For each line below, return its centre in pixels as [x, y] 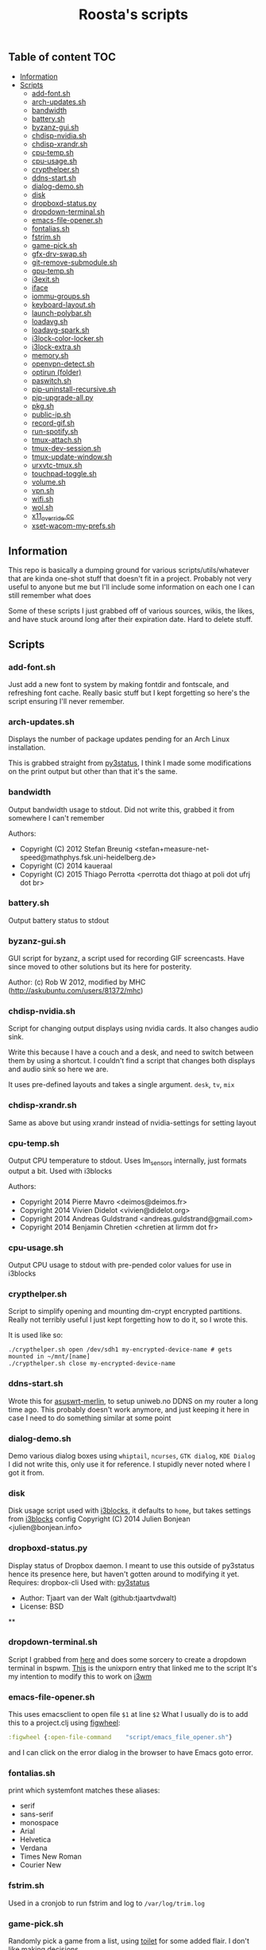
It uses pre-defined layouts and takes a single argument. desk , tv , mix [121, 1085]
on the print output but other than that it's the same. [93, 771]
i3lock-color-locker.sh [67, 338]
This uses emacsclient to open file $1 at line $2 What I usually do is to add [128, 1715]
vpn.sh [43, 490]
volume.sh [48, 482]
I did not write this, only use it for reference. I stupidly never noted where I [129, 1464]
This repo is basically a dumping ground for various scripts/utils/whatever [129, 570]
